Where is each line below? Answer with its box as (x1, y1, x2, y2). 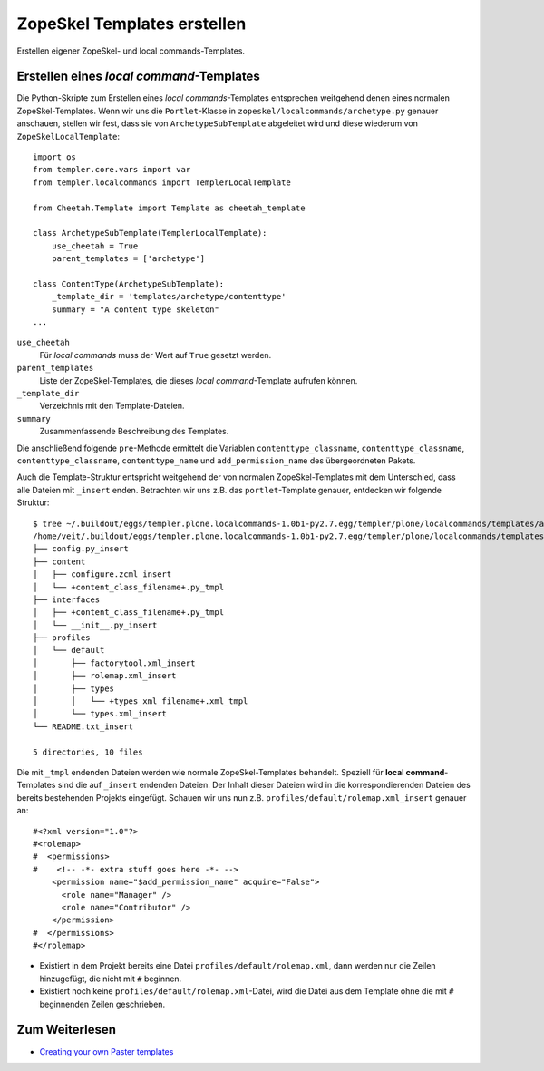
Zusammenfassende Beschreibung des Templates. (39, 426, 229, 437)
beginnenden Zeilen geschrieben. (39, 998, 166, 1009)
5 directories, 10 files (33, 746, 143, 757)
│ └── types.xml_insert (33, 708, 168, 719)
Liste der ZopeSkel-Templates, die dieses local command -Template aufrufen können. (39, 375, 358, 385)
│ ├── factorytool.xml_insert (33, 657, 196, 668)
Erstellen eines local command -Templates (16, 69, 260, 84)
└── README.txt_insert (33, 721, 134, 732)
